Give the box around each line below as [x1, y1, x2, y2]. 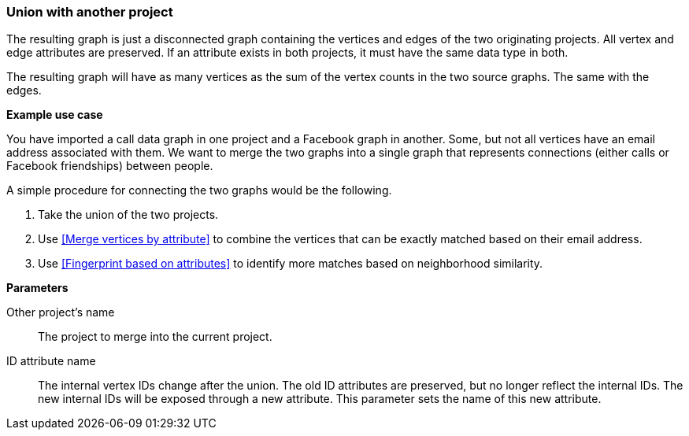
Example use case [6, 108, 103, 122]
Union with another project [6, 4, 173, 20]
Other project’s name [6, 305, 115, 320]
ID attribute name [6, 354, 96, 368]
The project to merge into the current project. [38, 330, 272, 344]
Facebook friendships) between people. [6, 159, 213, 173]
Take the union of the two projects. [38, 208, 219, 222]
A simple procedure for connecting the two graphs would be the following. [6, 183, 392, 198]
